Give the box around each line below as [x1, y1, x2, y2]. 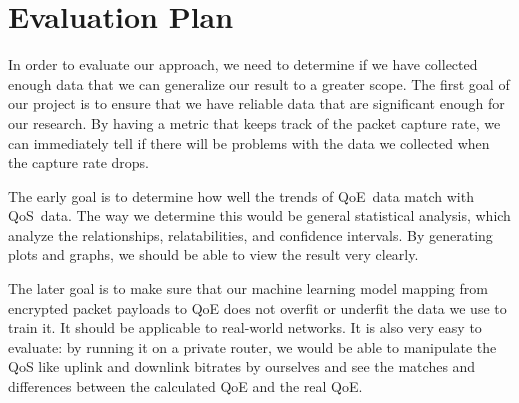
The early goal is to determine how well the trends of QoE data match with [8, 185, 474, 206]
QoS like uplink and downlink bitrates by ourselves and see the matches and [8, 356, 476, 377]
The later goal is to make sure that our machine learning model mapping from [8, 278, 488, 299]
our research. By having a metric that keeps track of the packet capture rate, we [8, 112, 501, 133]
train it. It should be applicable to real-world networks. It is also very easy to [8, 317, 482, 338]
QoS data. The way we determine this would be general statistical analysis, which [8, 205, 511, 226]
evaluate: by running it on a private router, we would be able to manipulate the [8, 336, 497, 357]
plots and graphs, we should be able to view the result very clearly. [8, 244, 419, 265]
